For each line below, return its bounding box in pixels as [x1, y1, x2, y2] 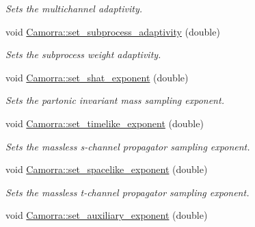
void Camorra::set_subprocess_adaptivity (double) [5, 24, 220, 38]
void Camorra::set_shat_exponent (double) [5, 70, 189, 84]
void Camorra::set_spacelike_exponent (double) [5, 162, 208, 176]
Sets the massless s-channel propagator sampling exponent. [5, 139, 250, 153]
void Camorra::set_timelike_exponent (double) [5, 116, 204, 130]
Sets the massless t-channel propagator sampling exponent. [5, 185, 250, 199]
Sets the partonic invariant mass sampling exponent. [5, 93, 224, 107]
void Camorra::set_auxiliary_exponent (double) [5, 208, 208, 222]
